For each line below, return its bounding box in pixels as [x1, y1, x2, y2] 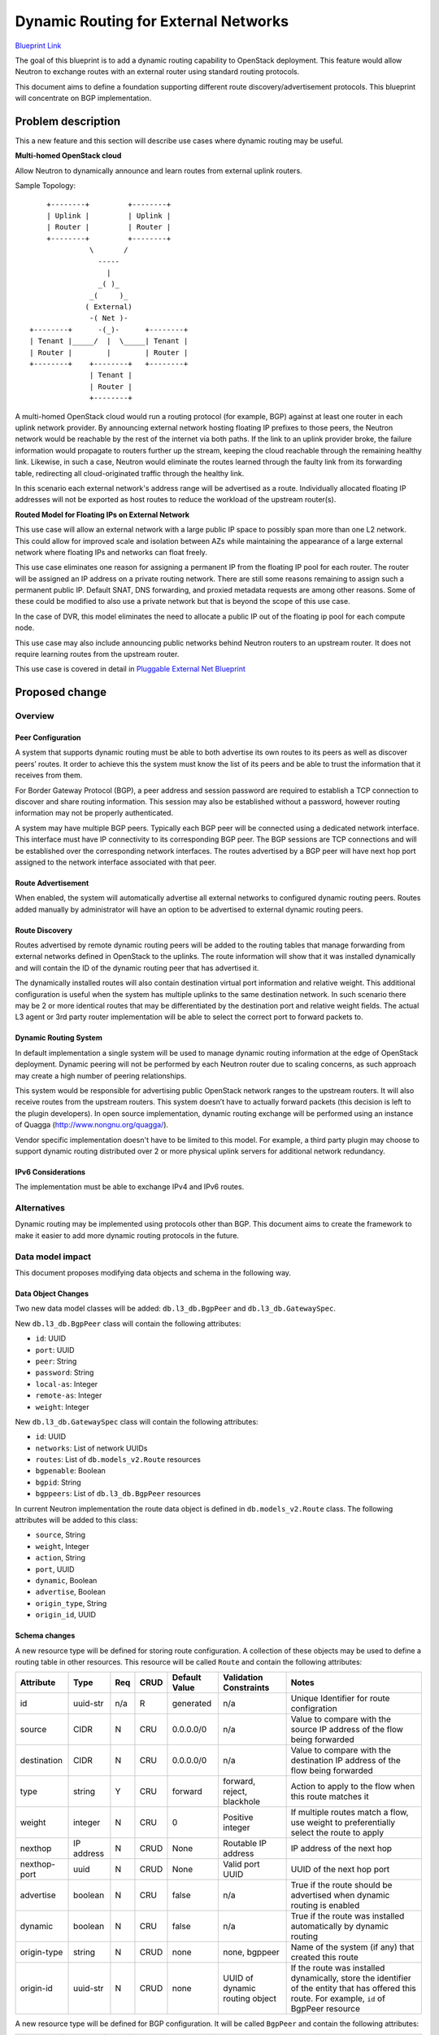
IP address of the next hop [290, 1843, 393, 1854]
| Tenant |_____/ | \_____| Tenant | [29, 336, 189, 346]
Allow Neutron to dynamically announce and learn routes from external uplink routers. [15, 165, 302, 175]
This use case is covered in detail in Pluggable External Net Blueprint [15, 664, 246, 674]
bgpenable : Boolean [35, 1466, 106, 1476]
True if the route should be [290, 1880, 393, 1891]
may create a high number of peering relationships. [15, 1070, 187, 1080]
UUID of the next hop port [290, 1864, 390, 1875]
